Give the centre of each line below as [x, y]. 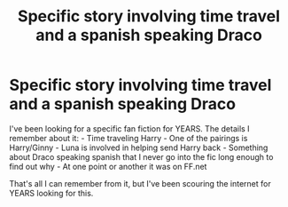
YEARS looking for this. [51, 193]
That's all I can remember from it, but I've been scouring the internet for [140, 183]
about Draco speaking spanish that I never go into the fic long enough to [141, 156]
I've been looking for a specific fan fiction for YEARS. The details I [129, 128]
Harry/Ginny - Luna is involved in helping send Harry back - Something [139, 147]
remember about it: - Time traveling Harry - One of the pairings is [128, 138]
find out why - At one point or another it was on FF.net [108, 166]
